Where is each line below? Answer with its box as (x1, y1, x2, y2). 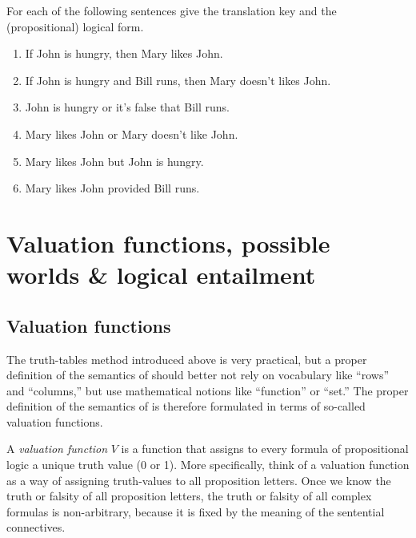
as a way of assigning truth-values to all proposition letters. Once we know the (6, 471, 391, 488)
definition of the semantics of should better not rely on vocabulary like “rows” (6, 366, 390, 383)
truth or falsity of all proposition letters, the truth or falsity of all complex (6, 487, 372, 504)
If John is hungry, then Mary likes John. (25, 45, 223, 62)
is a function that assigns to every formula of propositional (121, 440, 409, 457)
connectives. (6, 519, 66, 536)
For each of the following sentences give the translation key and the (6, 2, 337, 18)
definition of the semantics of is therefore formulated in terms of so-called (6, 398, 366, 415)
